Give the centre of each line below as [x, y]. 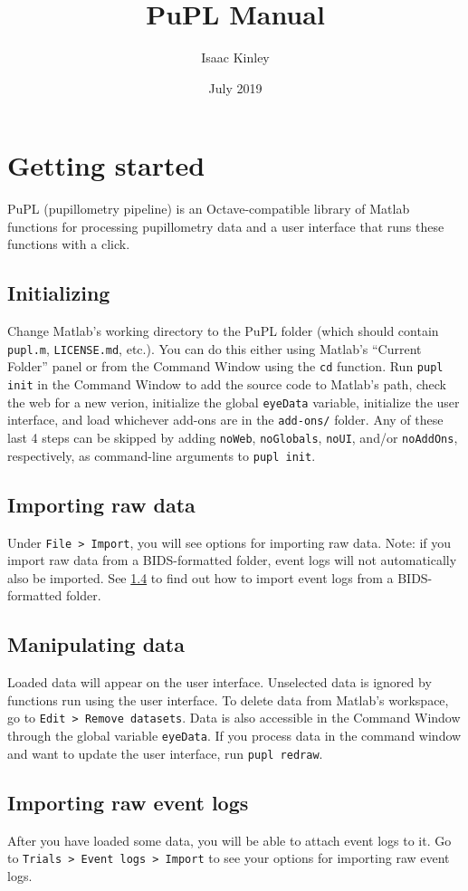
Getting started [106, 165]
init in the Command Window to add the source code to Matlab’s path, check [227, 384]
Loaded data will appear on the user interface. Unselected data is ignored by [220, 682]
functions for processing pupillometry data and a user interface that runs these [226, 226]
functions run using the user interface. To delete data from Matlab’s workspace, [228, 699]
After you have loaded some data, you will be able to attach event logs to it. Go [229, 840]
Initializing [59, 293]
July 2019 [235, 87]
